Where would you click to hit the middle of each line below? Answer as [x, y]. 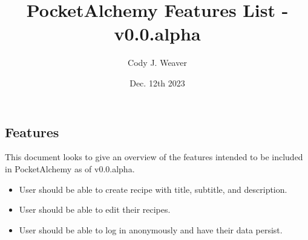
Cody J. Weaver [157, 63]
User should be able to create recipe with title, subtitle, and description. [153, 189]
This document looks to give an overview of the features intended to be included [154, 157]
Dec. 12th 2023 [157, 83]
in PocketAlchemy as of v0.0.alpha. [70, 168]
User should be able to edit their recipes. [95, 209]
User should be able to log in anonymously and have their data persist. [151, 229]
